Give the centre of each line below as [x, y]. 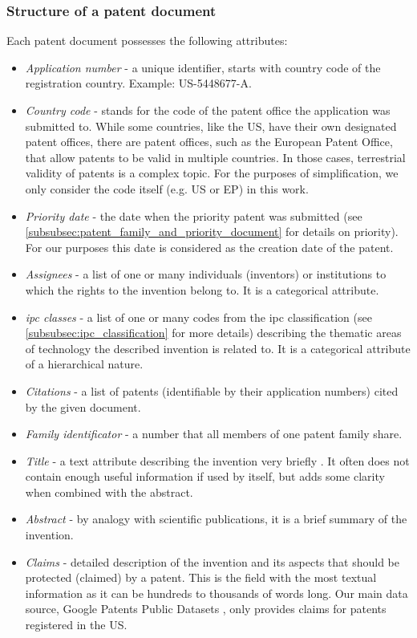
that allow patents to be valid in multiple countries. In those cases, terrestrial [215, 157]
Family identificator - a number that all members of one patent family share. [214, 434]
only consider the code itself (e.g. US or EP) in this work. [167, 188]
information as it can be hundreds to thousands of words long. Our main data [217, 593]
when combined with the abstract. [109, 492]
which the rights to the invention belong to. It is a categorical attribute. [202, 289]
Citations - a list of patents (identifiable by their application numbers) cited [212, 390]
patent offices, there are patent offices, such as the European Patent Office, [209, 142]
